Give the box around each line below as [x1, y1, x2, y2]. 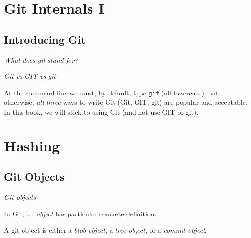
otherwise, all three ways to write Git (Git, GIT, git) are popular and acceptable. [4, 97, 248, 107]
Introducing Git [4, 31, 86, 47]
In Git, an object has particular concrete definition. [4, 208, 157, 218]
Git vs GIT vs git [4, 71, 56, 81]
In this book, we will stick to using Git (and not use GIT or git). [4, 107, 199, 117]
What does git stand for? [4, 54, 78, 65]
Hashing [4, 135, 60, 155]
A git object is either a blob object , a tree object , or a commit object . [4, 225, 207, 235]
